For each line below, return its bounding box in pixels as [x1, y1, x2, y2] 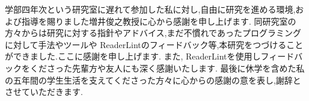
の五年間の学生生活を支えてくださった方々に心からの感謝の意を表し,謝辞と [5, 73, 301, 86]
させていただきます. [5, 85, 83, 98]
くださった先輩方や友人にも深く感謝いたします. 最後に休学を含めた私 [29, 61, 305, 74]
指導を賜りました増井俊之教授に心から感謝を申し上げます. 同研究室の [21, 14, 296, 27]
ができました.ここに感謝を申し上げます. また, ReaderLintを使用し [5, 50, 261, 63]
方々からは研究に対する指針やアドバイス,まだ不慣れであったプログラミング [5, 26, 301, 39]
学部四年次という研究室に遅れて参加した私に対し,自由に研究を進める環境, [5, 3, 296, 15]
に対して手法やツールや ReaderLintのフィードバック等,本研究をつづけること [5, 38, 304, 50]
